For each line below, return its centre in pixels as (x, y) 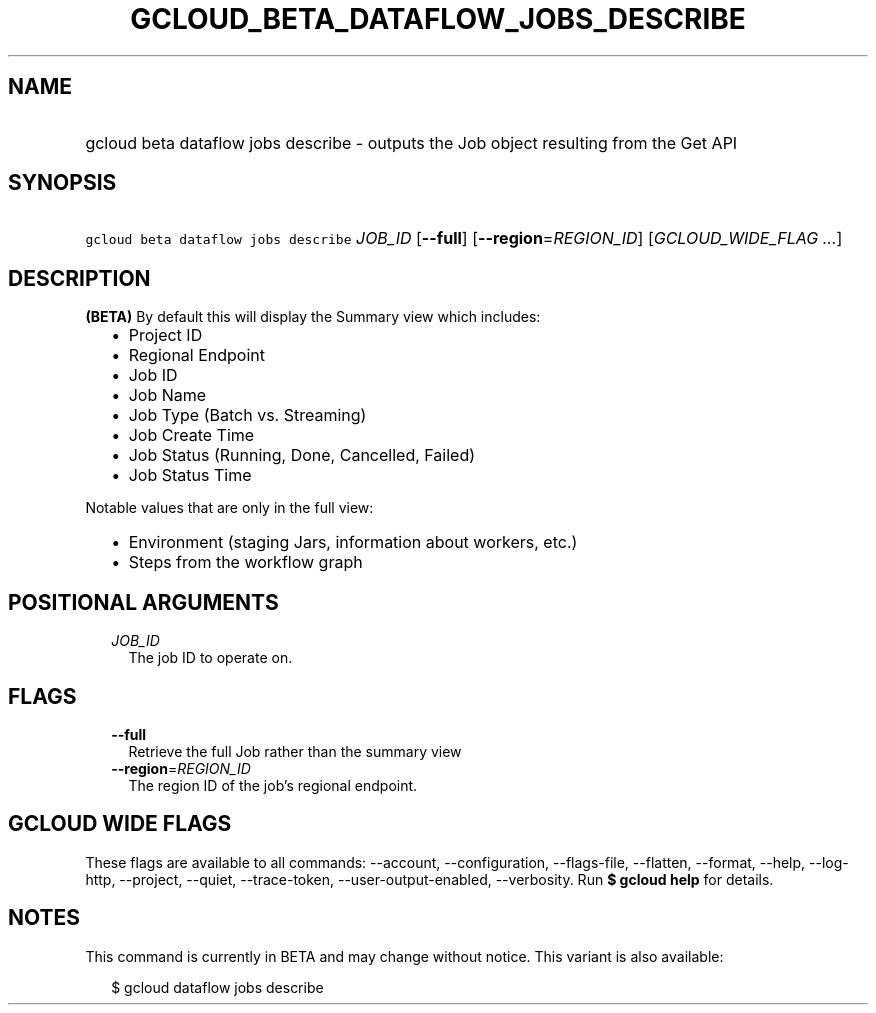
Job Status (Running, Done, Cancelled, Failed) (302, 455)
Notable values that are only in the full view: (229, 508)
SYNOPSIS (62, 183)
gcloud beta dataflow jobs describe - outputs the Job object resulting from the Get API (411, 142)
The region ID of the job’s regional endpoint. (273, 785)
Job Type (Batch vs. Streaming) (247, 415)
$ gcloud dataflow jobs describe (217, 987)
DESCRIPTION (79, 278)
